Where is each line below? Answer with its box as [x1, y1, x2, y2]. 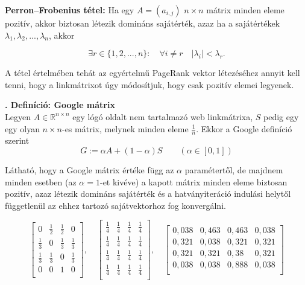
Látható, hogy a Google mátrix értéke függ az [5, 163, 174, 176]
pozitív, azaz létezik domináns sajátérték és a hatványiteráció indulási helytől [5, 187, 291, 200]
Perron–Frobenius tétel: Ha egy [5, 4, 134, 16]
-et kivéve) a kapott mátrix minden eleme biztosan [99, 175, 288, 188]
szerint [5, 134, 30, 147]
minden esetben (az [5, 175, 77, 188]
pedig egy [263, 110, 299, 123]
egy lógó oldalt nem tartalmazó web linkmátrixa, [72, 110, 253, 123]
